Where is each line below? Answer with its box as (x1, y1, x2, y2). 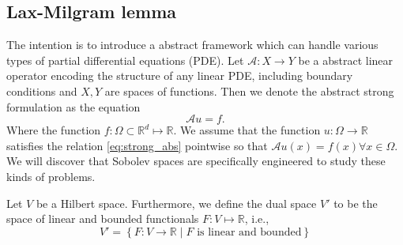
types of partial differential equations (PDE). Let (6, 51, 244, 68)
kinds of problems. (6, 168, 96, 184)
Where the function (6, 122, 101, 138)
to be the (333, 194, 378, 211)
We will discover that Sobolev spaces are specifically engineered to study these (6, 153, 386, 169)
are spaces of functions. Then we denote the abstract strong (104, 82, 394, 99)
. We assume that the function (173, 122, 321, 138)
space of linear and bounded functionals (6, 210, 199, 227)
